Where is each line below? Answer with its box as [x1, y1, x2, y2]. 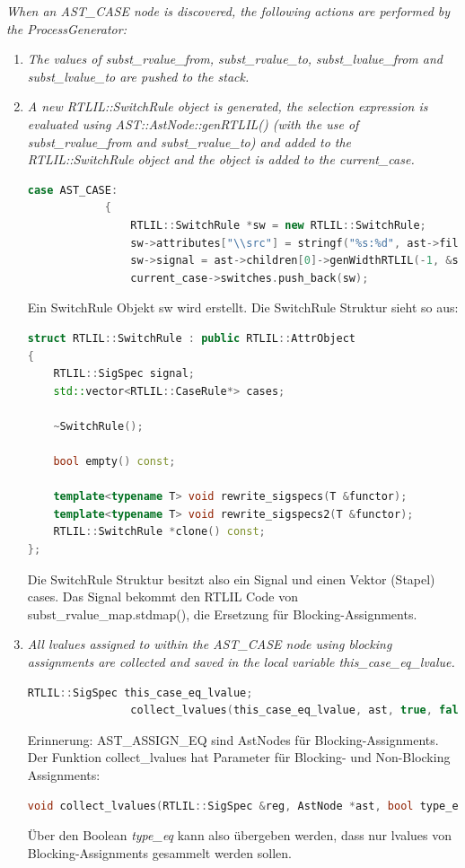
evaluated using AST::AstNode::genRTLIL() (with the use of [27, 114, 359, 133]
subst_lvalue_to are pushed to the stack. [27, 66, 250, 85]
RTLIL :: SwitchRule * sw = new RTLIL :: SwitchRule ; [130, 218, 426, 232]
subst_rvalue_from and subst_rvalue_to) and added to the [27, 132, 352, 151]
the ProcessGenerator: [6, 19, 127, 38]
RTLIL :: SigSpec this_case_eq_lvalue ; [27, 686, 253, 699]
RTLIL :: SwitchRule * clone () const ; [53, 525, 266, 539]
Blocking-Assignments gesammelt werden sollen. [27, 843, 292, 862]
